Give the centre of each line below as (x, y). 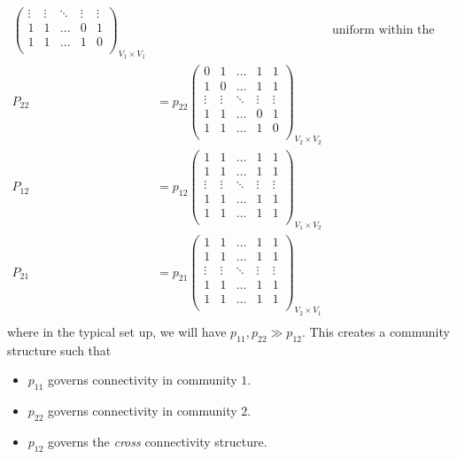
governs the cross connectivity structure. (158, 441)
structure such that (59, 350)
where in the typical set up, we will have (117, 331)
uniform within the (383, 31)
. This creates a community (376, 331)
